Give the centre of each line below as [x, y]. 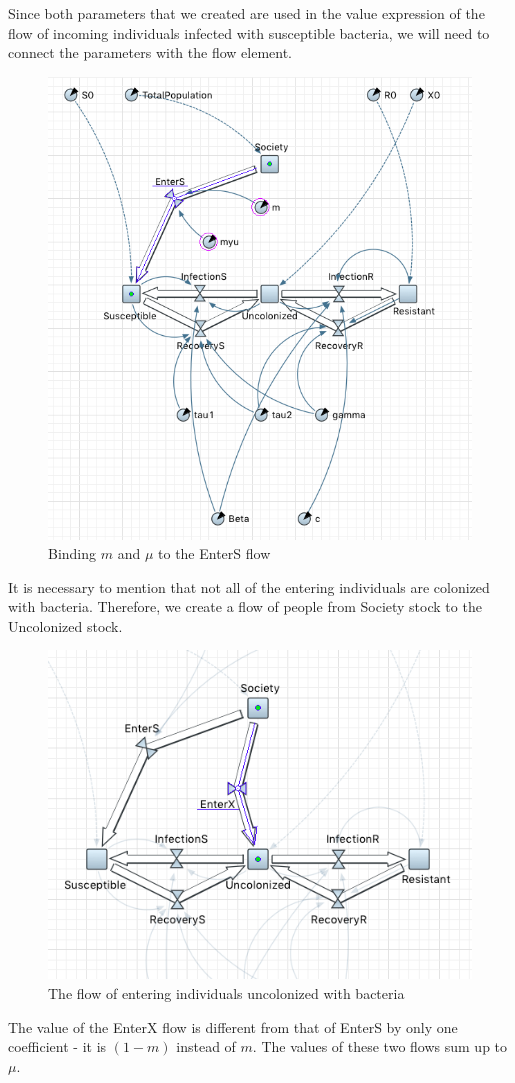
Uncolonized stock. [65, 625]
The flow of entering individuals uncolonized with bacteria [226, 992]
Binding [72, 553]
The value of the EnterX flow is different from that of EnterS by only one [233, 1026]
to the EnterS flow [214, 553]
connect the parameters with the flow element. [150, 52]
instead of [206, 1046]
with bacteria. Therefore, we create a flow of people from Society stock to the [245, 606]
